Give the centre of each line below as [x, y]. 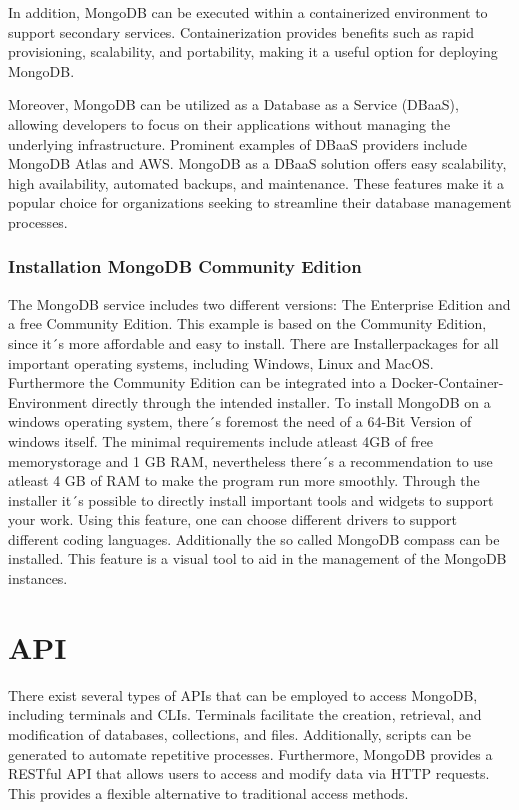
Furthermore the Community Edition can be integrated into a [197, 382]
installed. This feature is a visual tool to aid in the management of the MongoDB [257, 558]
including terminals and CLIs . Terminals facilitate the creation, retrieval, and [245, 714]
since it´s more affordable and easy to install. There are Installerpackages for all [253, 342]
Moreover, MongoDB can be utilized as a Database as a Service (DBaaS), [233, 104]
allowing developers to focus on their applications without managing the [229, 123]
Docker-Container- [447, 382]
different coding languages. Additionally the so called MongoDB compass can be [254, 538]
